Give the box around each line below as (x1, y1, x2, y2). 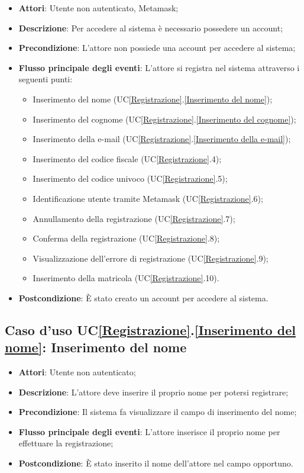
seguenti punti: (18, 73, 73, 85)
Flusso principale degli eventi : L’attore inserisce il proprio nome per (18, 425, 280, 437)
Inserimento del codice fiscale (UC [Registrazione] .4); (33, 152, 222, 165)
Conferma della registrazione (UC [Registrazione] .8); (33, 232, 220, 244)
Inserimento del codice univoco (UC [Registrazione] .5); (33, 172, 228, 185)
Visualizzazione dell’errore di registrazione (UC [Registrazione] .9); (33, 252, 269, 264)
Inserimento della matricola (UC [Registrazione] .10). (33, 272, 219, 284)
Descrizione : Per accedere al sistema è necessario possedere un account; (18, 21, 283, 34)
